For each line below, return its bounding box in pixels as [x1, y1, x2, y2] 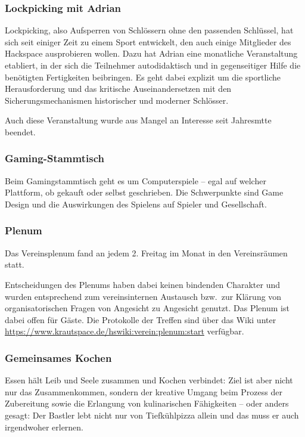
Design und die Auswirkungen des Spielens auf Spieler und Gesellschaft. [5, 197, 267, 210]
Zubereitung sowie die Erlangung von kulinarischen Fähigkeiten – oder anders [5, 397, 289, 410]
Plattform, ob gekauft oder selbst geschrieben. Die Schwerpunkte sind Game [5, 186, 284, 199]
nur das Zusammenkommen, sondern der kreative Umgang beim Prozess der [5, 385, 282, 398]
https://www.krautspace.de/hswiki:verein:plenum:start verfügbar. [5, 325, 244, 337]
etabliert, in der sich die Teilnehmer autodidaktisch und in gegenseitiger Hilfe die [5, 59, 301, 71]
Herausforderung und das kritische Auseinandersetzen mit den [5, 82, 232, 95]
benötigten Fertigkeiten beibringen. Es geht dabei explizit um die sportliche [5, 70, 281, 83]
